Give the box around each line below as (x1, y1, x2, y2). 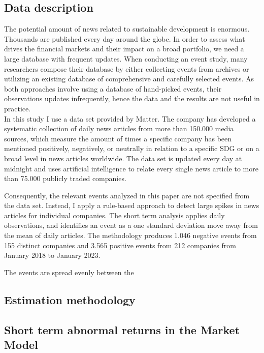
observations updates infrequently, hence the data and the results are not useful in (4, 93, 260, 104)
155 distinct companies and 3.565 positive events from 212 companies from (4, 240, 236, 250)
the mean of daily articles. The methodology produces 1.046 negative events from (4, 230, 257, 241)
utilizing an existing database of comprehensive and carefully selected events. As (4, 73, 254, 84)
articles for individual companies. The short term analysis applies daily (4, 210, 225, 220)
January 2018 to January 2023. (4, 250, 101, 260)
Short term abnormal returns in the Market (4, 321, 240, 337)
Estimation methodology (4, 291, 136, 307)
